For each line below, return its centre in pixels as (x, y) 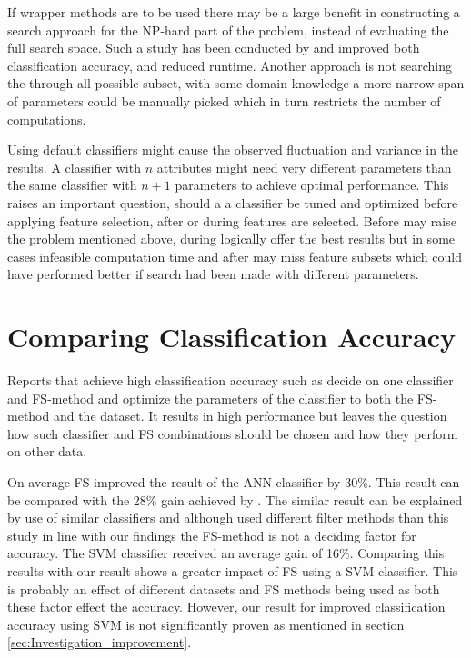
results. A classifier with (74, 167)
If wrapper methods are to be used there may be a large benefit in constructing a (234, 12)
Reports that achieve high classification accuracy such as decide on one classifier (230, 380)
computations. (47, 119)
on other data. (47, 451)
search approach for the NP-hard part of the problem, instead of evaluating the (228, 30)
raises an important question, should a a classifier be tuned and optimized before (233, 202)
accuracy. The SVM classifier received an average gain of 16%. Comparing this (226, 553)
